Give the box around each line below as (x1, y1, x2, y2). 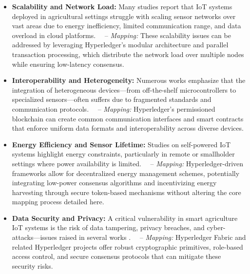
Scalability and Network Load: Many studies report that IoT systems (12, 1, 232, 11)
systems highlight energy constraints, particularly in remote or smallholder (12, 149, 235, 159)
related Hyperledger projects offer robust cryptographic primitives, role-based (12, 241, 243, 252)
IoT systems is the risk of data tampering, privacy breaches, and (12, 222, 205, 233)
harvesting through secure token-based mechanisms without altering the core (12, 187, 241, 197)
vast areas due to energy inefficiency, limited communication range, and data (12, 20, 241, 31)
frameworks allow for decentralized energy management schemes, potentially (12, 168, 240, 178)
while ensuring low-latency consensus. (12, 59, 124, 69)
